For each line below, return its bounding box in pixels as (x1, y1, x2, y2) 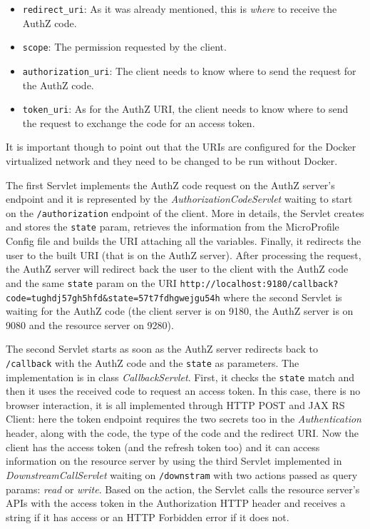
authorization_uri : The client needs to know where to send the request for (22, 63, 356, 78)
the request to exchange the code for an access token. (22, 115, 255, 130)
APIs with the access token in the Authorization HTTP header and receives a (6, 495, 346, 510)
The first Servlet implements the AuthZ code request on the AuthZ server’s (6, 177, 335, 192)
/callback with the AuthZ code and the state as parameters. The (6, 355, 299, 370)
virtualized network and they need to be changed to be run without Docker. (6, 153, 338, 168)
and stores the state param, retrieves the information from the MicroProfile (6, 219, 339, 234)
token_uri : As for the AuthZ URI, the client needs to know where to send (22, 101, 349, 116)
